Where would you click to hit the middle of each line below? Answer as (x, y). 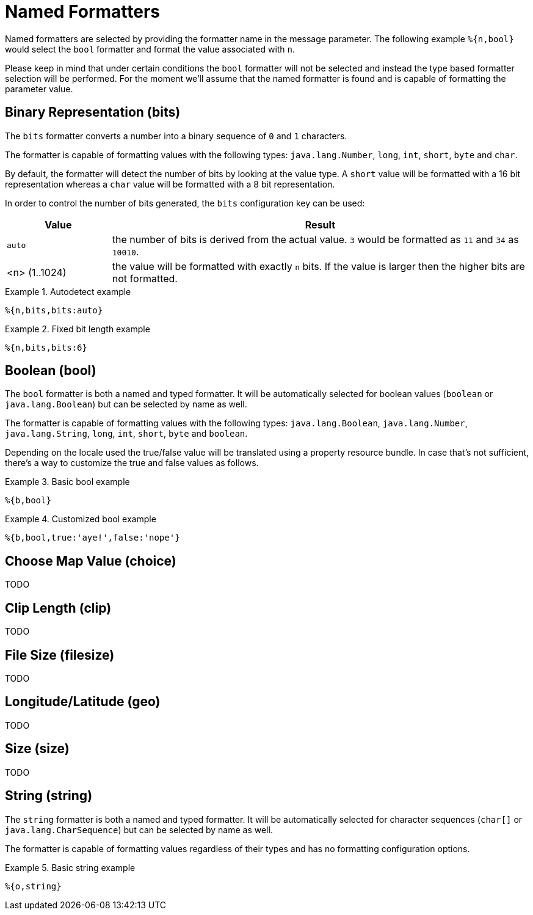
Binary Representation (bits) (93, 112)
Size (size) (37, 749)
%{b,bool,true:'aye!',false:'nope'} (92, 538)
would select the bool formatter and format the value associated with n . (150, 49)
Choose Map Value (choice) (91, 561)
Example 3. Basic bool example (67, 482)
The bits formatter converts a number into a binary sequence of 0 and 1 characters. (176, 136)
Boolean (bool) (51, 371)
